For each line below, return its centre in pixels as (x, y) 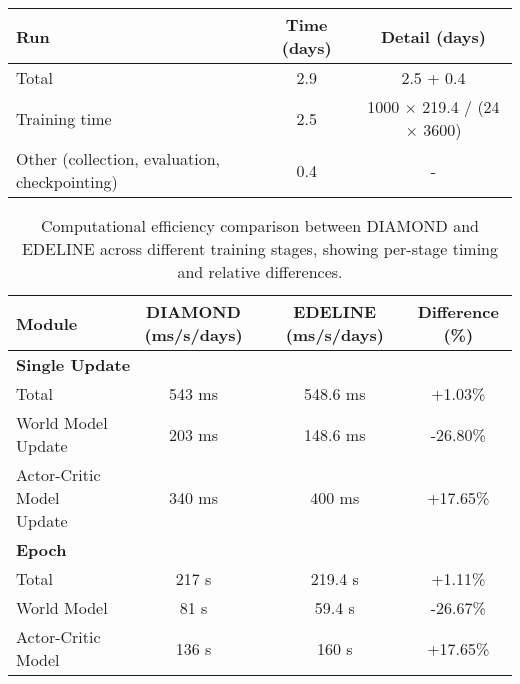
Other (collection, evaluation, (118, 158)
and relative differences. (260, 271)
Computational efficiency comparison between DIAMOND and (260, 225)
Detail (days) (433, 36)
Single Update (73, 364)
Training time (64, 118)
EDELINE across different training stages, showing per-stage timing (260, 248)
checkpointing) (67, 181)
